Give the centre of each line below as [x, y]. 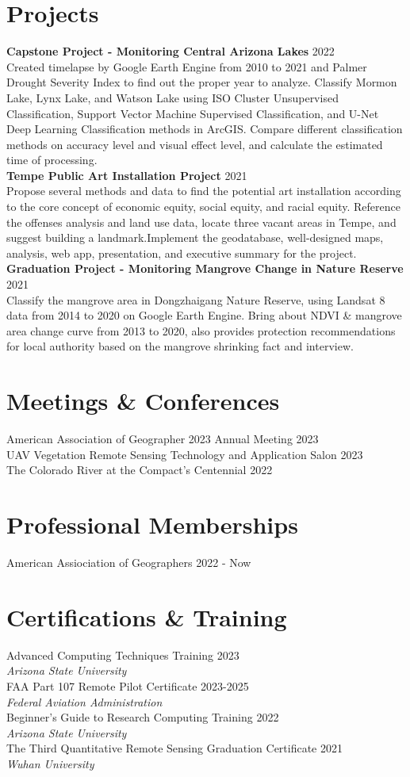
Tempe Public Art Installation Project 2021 [127, 175]
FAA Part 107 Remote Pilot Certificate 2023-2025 [128, 685]
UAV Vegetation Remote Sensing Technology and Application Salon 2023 [185, 454]
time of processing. [52, 160]
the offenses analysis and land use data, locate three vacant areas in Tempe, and [201, 222]
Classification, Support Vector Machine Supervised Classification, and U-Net [193, 113]
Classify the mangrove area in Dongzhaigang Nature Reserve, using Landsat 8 [196, 299]
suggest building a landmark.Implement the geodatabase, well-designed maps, [195, 237]
